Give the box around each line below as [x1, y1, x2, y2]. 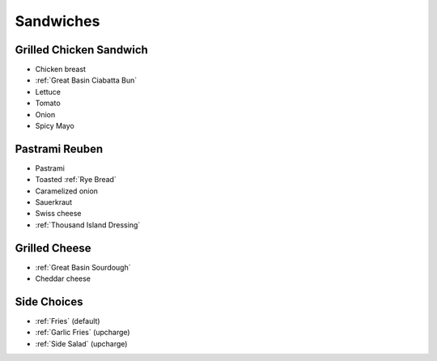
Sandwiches [15, 12, 100, 30]
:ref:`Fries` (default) [35, 316, 100, 326]
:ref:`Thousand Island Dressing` [35, 219, 141, 230]
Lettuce [35, 87, 61, 96]
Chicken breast [35, 65, 87, 74]
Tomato [35, 98, 61, 108]
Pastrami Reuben [15, 142, 104, 155]
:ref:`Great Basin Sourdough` [35, 262, 131, 272]
